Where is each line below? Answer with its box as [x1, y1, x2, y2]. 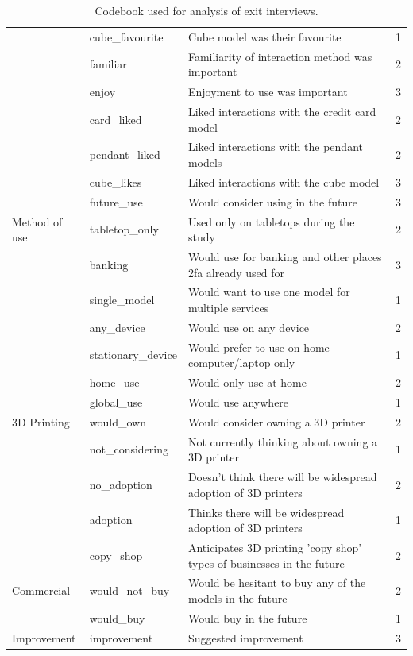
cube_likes [89, 173, 142, 190]
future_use [89, 193, 143, 210]
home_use [89, 374, 140, 391]
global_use [89, 393, 143, 410]
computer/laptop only [187, 354, 295, 371]
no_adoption [89, 476, 152, 492]
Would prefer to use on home [187, 338, 330, 355]
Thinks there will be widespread [187, 504, 345, 520]
